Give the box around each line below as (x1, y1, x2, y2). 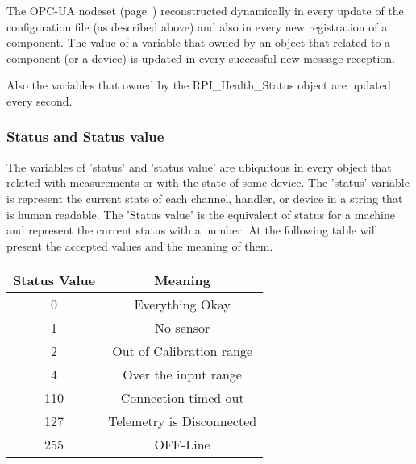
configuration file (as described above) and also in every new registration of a (6, 18, 388, 35)
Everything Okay (134, 295, 231, 314)
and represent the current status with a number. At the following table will (6, 222, 378, 238)
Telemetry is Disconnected (108, 412, 257, 431)
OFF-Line (154, 435, 210, 454)
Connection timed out (120, 388, 244, 408)
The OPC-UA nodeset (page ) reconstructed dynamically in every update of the (6, 2, 404, 19)
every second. (6, 92, 73, 109)
